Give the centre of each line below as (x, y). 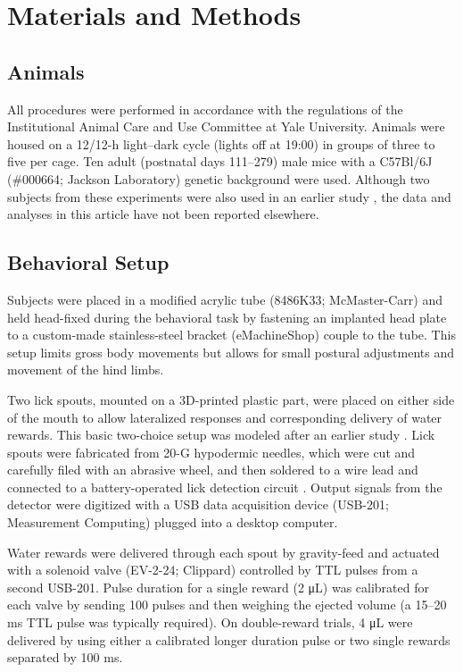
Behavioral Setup (88, 262)
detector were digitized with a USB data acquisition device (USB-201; (198, 504)
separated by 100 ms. (65, 657)
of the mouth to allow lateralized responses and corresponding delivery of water (225, 417)
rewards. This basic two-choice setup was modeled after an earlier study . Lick (221, 435)
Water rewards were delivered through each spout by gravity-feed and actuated (223, 552)
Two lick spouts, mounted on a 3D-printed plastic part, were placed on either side (231, 399)
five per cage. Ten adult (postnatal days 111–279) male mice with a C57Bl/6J (220, 161)
